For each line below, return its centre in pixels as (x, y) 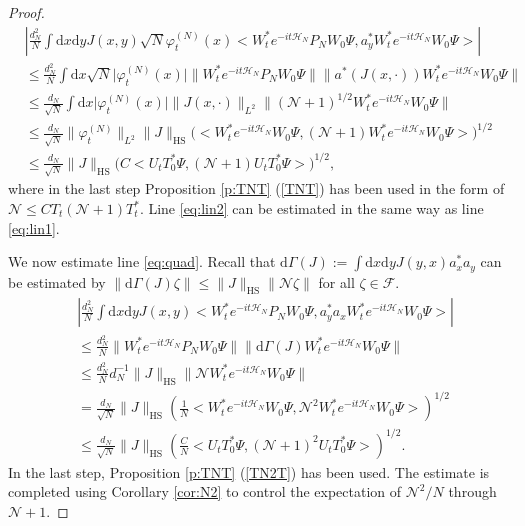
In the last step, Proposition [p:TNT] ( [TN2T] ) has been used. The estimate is (249, 471)
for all (336, 281)
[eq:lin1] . (34, 227)
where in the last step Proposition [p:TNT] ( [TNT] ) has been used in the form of (256, 188)
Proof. (26, 12)
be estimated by (57, 281)
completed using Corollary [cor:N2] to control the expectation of (205, 491)
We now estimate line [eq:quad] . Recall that (142, 261)
